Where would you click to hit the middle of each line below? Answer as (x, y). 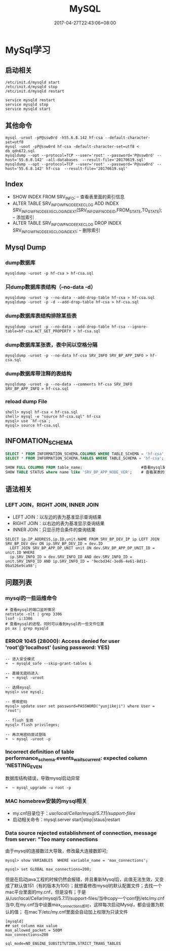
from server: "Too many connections (52, 839)
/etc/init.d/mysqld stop (31, 87)
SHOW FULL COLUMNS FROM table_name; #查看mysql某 (86, 468)
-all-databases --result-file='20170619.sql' (96, 160)
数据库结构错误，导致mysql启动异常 (42, 778)
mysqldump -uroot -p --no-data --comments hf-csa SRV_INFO (69, 384)
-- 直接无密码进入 (22, 673)
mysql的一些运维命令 (31, 598)
